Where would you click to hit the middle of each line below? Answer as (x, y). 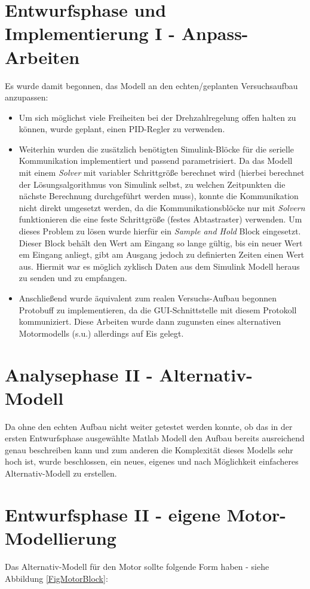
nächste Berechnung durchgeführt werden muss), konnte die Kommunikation (159, 196)
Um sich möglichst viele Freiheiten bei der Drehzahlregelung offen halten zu (157, 117)
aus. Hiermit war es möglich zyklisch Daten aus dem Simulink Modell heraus (159, 266)
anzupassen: (27, 97)
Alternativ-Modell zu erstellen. (61, 473)
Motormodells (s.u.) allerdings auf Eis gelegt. (101, 333)
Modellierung (61, 538)
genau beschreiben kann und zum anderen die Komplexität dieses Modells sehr (149, 449)
